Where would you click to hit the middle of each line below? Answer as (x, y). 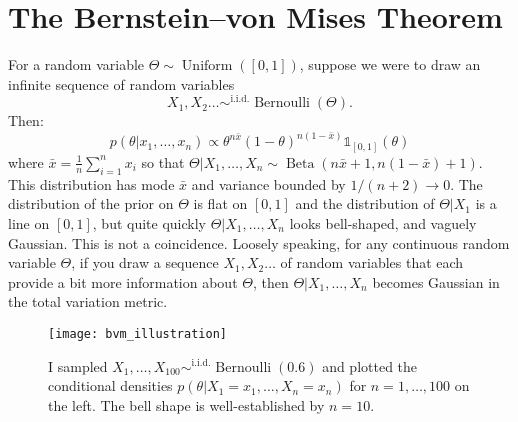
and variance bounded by (268, 183)
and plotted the (370, 365)
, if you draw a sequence (145, 262)
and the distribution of (365, 203)
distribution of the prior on (91, 203)
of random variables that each (372, 262)
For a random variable (76, 64)
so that (163, 161)
